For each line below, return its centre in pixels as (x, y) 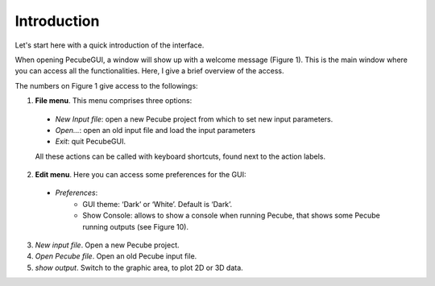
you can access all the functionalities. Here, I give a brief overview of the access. (149, 71)
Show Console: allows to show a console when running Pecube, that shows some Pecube (231, 216)
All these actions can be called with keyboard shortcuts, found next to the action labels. (180, 156)
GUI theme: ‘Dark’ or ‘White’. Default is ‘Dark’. (157, 204)
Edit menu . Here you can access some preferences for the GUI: (141, 175)
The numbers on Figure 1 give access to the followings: (106, 85)
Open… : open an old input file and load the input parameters (155, 130)
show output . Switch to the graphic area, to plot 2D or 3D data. (139, 267)
